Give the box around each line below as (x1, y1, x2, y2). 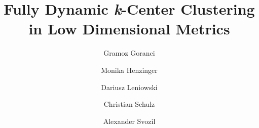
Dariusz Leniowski (101, 81, 158, 92)
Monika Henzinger (101, 64, 158, 75)
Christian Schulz (103, 99, 155, 109)
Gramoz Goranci (103, 48, 155, 58)
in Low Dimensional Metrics (28, 18, 230, 39)
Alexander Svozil (103, 115, 156, 126)
